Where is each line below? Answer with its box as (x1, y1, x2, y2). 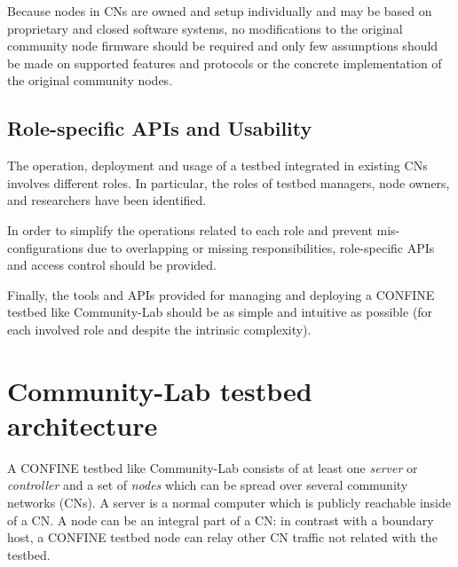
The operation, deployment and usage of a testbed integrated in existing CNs (7, 156, 428, 175)
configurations (7, 238, 83, 256)
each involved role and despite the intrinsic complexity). (7, 319, 312, 338)
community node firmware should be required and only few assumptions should (7, 36, 438, 55)
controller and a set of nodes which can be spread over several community (7, 476, 408, 494)
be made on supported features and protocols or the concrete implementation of (7, 53, 442, 72)
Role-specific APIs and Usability (7, 114, 312, 142)
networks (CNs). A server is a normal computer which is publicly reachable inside (7, 493, 451, 512)
